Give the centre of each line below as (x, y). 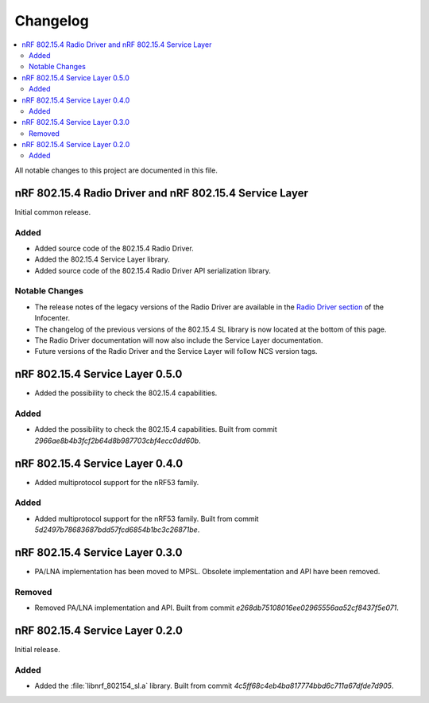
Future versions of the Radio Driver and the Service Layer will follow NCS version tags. (176, 351)
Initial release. (37, 650)
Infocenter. (52, 318)
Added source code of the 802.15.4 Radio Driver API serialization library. (153, 270)
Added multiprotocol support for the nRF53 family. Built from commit (147, 519)
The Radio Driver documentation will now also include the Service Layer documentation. (179, 340)
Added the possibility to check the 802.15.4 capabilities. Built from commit (156, 429)
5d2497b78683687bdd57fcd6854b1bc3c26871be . (117, 530)
